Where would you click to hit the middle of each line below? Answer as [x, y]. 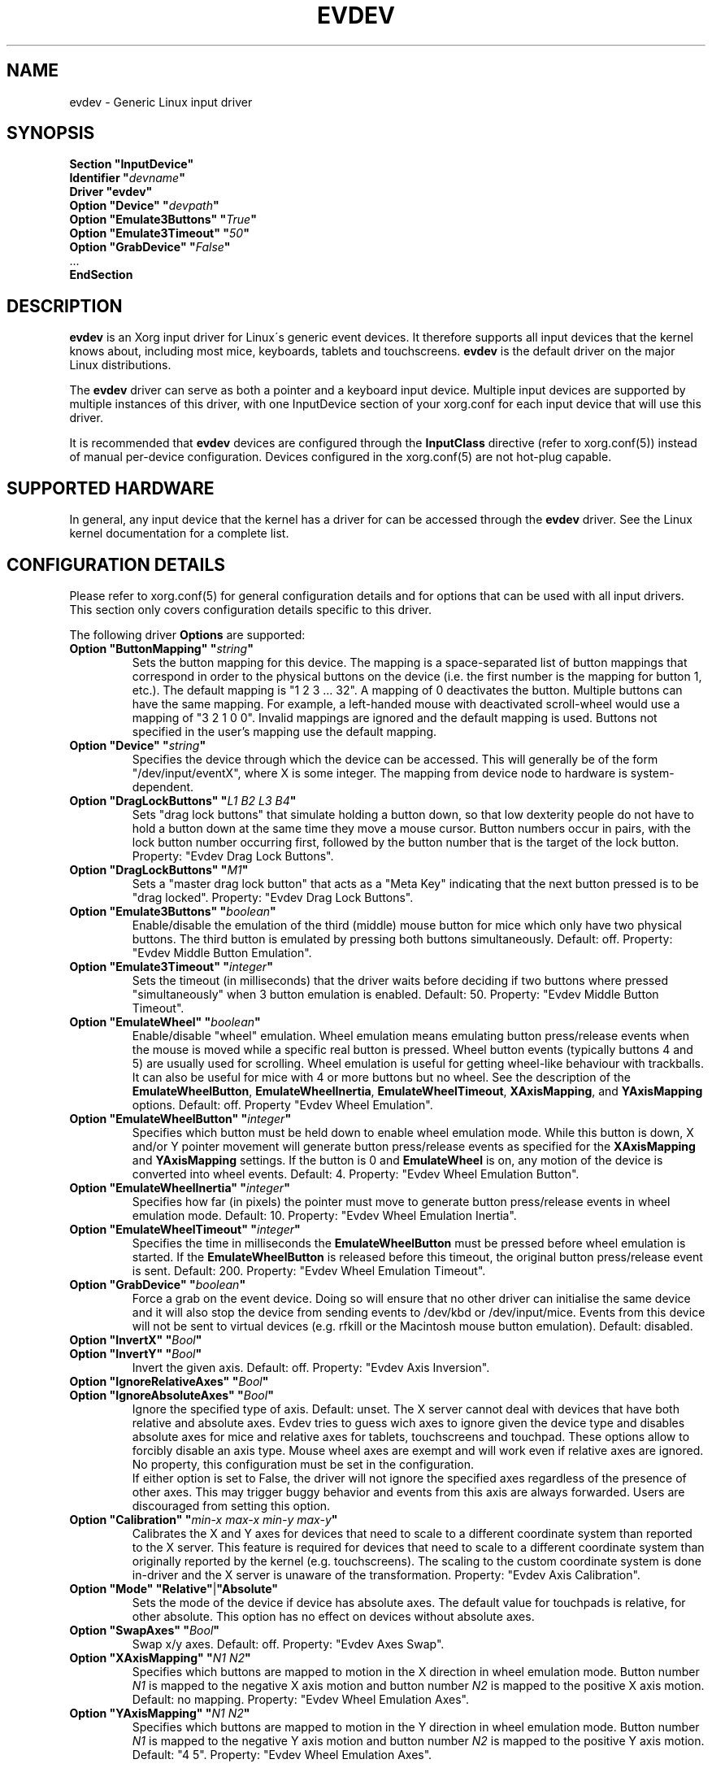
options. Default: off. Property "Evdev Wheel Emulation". [282, 1104]
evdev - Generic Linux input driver [161, 102]
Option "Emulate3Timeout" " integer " [171, 966]
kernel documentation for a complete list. [179, 533]
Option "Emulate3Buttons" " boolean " [173, 911]
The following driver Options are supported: [187, 634]
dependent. [163, 786]
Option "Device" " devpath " [144, 206]
